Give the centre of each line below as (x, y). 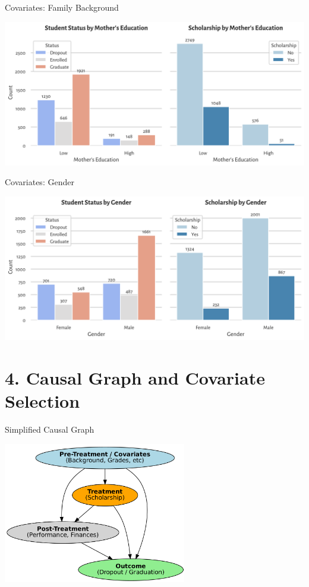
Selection (42, 401)
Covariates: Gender (40, 182)
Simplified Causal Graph (50, 429)
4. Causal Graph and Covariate (135, 377)
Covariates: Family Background (62, 7)
